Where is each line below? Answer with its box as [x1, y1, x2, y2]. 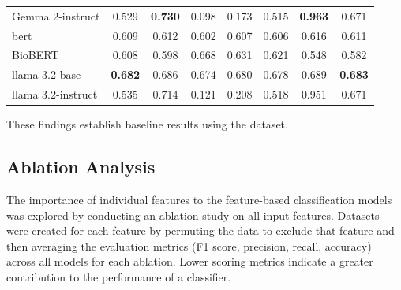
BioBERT [12, 46, 59, 63]
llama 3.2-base [12, 66, 81, 83]
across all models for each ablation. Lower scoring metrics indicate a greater [6, 253, 373, 270]
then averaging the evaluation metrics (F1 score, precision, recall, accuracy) [6, 237, 372, 254]
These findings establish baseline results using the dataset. [6, 116, 288, 132]
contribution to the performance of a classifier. [6, 268, 231, 284]
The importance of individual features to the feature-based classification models [6, 191, 392, 208]
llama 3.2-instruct [12, 86, 98, 102]
